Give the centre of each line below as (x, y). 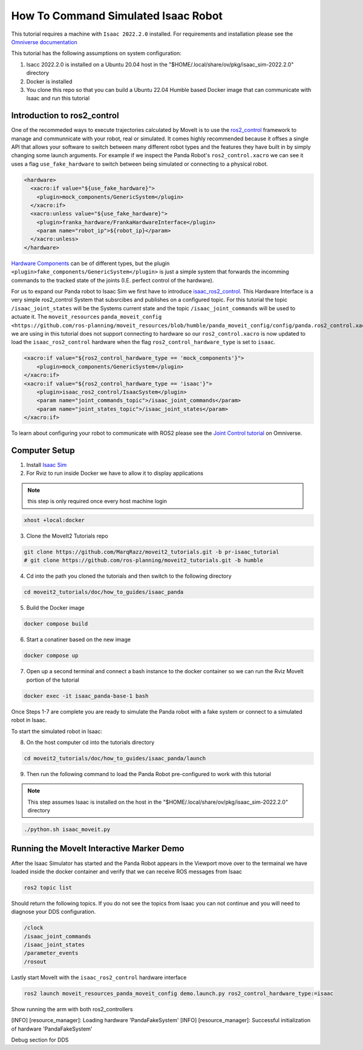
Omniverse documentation (44, 42)
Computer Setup (43, 450)
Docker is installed (49, 81)
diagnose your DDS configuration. (54, 912)
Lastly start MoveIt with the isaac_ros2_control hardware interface (99, 977)
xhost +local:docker (54, 520)
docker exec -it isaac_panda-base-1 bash (86, 696)
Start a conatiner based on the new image (79, 640)
